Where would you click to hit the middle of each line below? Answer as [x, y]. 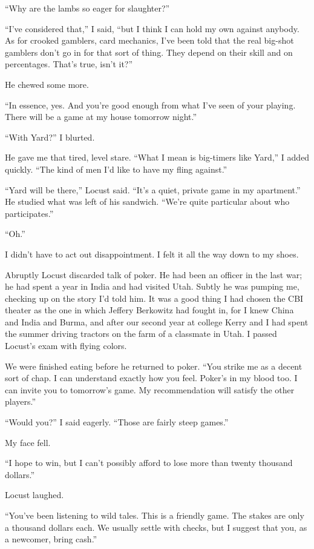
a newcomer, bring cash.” [51, 539]
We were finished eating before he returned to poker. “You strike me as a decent [154, 366]
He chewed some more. [47, 84]
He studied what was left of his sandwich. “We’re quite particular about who [147, 201]
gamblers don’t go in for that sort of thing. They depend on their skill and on [149, 52]
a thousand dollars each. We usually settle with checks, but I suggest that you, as [156, 527]
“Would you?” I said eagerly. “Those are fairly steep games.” [117, 422]
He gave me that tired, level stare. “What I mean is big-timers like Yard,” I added [157, 157]
